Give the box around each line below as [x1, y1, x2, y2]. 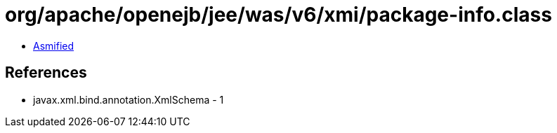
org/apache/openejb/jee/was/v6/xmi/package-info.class [5, 3, 552, 27]
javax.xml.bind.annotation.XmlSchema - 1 [33, 93, 224, 106]
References [5, 64, 87, 82]
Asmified [33, 39, 74, 52]
